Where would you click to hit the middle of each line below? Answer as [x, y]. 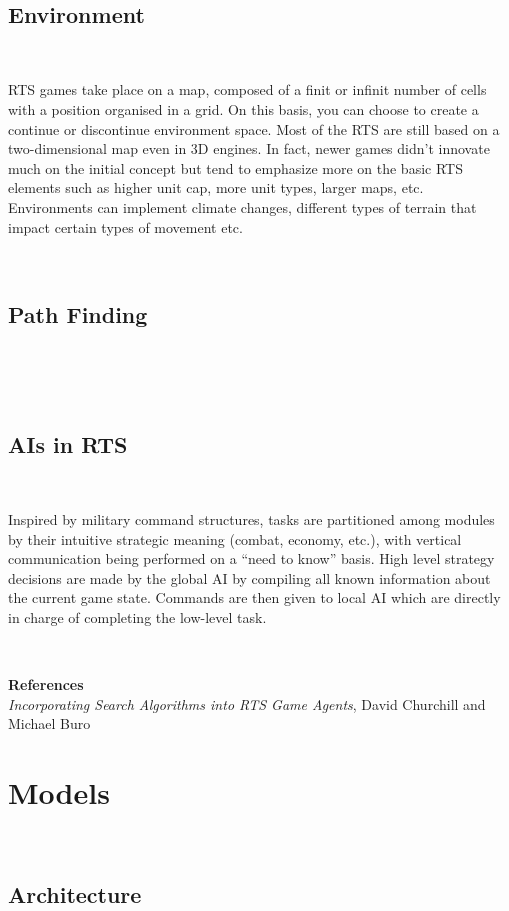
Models [59, 792]
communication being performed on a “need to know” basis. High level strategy [251, 558]
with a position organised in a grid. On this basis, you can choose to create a [243, 108]
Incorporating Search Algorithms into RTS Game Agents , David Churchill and [247, 703]
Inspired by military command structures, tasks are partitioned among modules [251, 518]
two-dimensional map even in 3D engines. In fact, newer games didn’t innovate [249, 148]
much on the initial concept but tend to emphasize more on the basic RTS [235, 167]
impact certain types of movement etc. [125, 226]
